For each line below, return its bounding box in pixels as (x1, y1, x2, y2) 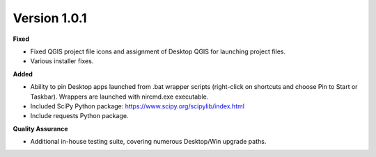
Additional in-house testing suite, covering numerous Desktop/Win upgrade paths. (30, 138, 267, 146)
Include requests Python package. (30, 112, 129, 120)
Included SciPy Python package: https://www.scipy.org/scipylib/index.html (30, 101, 245, 110)
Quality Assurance (13, 124, 69, 133)
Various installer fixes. (30, 57, 94, 65)
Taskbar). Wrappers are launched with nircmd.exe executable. (30, 92, 209, 101)
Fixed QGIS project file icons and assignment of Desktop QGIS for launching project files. (30, 47, 286, 56)
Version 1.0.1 (13, 10, 87, 26)
